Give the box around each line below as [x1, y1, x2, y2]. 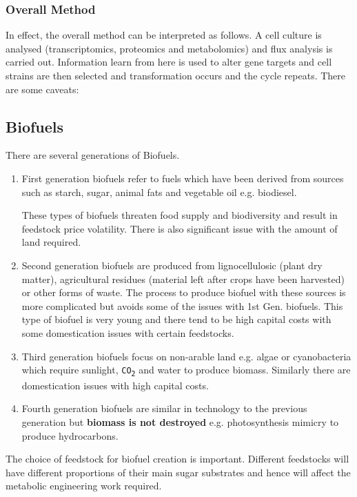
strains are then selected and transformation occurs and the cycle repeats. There [6, 68, 346, 82]
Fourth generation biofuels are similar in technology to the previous [21, 401, 307, 416]
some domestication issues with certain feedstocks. [21, 325, 234, 340]
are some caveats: [6, 81, 79, 96]
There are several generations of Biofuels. [6, 148, 180, 162]
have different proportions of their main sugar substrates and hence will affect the [6, 465, 351, 479]
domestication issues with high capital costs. [21, 378, 209, 392]
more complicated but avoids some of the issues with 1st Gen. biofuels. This [21, 298, 343, 313]
